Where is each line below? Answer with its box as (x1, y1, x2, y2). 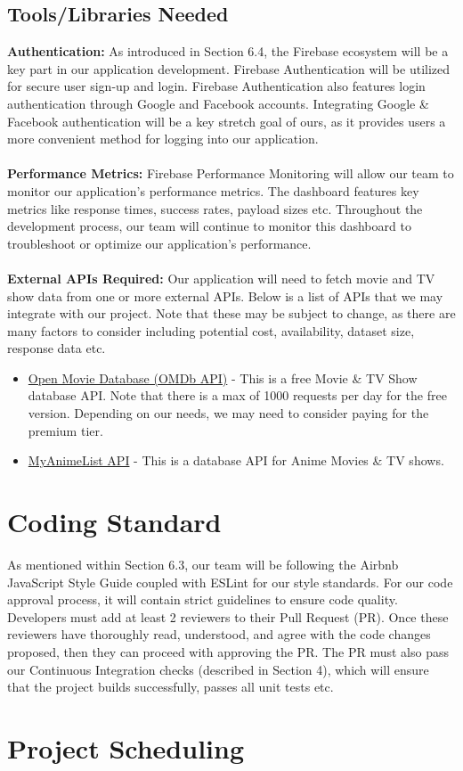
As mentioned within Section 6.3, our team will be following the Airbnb (7, 554, 399, 573)
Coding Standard (7, 504, 222, 540)
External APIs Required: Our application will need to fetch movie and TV (7, 268, 435, 287)
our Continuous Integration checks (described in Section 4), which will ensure (7, 660, 429, 678)
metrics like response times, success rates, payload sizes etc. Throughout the (7, 199, 423, 217)
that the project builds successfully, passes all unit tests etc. (7, 677, 334, 696)
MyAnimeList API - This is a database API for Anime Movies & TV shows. (28, 451, 444, 470)
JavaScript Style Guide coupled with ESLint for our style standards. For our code (7, 572, 453, 591)
